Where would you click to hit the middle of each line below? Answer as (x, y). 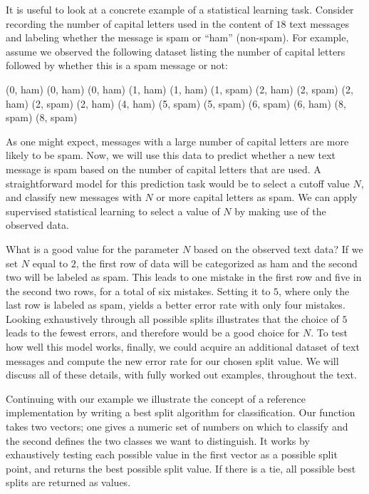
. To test (329, 333)
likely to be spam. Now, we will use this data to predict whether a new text (171, 155)
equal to (50, 263)
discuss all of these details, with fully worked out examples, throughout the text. (181, 375)
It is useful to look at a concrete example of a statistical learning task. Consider (180, 9)
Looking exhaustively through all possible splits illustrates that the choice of (172, 318)
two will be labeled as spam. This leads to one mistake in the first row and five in (184, 277)
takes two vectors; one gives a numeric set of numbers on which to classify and (177, 427)
